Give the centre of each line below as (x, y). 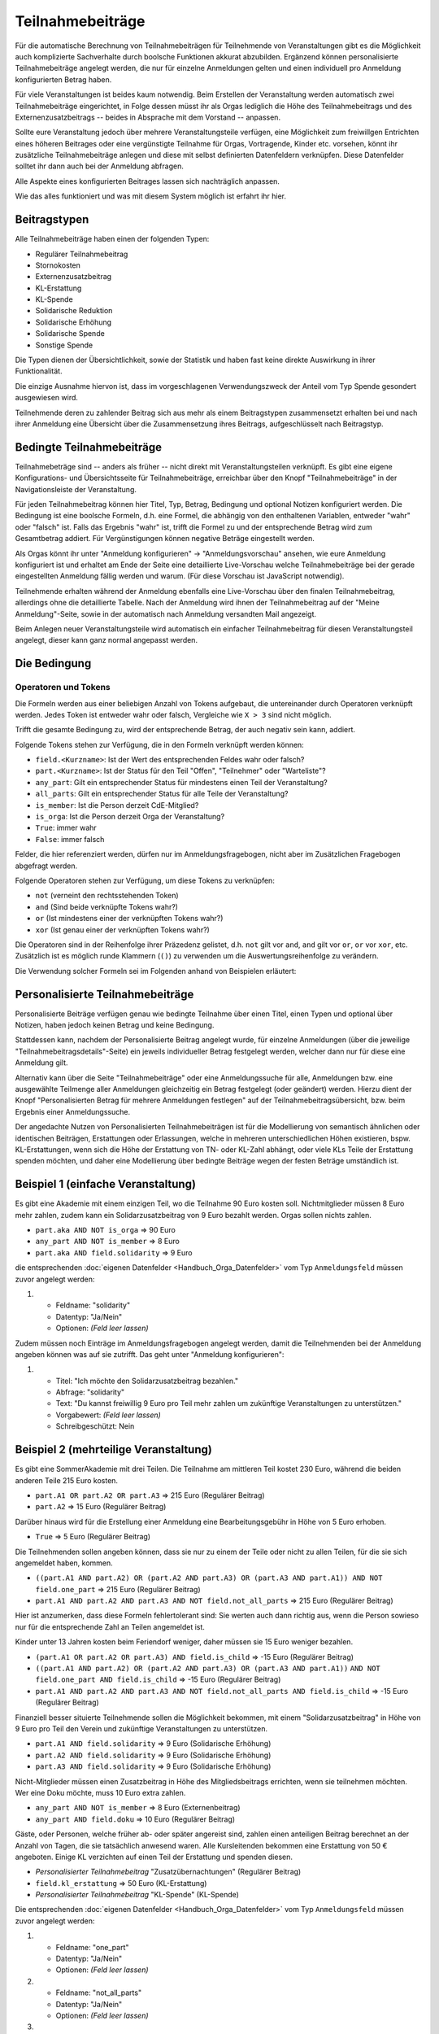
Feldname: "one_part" (92, 1947)
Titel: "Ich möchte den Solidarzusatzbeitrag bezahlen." (147, 1381)
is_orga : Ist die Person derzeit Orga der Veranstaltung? (130, 817)
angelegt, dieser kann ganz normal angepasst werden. (106, 640)
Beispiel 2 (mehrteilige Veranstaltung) (114, 1449)
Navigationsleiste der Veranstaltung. (76, 489)
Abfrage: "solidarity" (90, 1392)
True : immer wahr (66, 828)
